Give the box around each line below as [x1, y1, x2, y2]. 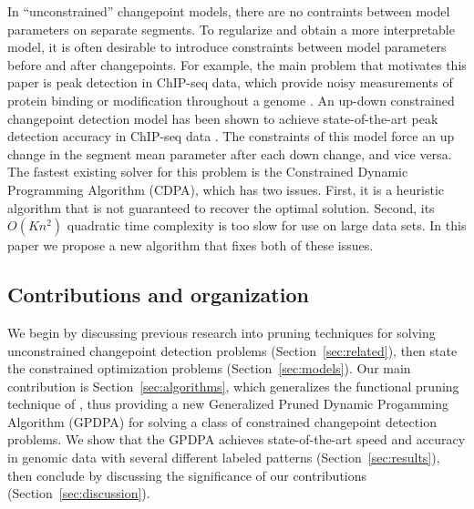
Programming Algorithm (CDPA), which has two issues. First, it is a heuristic [7, 179, 445, 199]
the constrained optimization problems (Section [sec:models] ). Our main [7, 359, 411, 378]
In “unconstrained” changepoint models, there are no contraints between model [7, 2, 450, 20]
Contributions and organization [7, 280, 309, 309]
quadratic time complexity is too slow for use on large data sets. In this [67, 216, 467, 235]
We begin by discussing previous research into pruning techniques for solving [7, 322, 436, 341]
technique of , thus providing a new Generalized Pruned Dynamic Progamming [7, 394, 448, 413]
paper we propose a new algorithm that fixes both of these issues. [7, 236, 374, 255]
